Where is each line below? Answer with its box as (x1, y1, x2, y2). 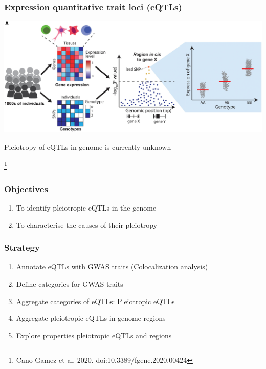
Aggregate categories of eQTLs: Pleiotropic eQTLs (16, 295, 175, 306)
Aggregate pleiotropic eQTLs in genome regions (16, 313, 166, 324)
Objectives (4, 182, 48, 195)
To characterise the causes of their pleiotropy (16, 219, 158, 230)
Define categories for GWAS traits (16, 278, 123, 289)
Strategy (4, 241, 40, 254)
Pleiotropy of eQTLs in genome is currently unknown (4, 141, 171, 152)
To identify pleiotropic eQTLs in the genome (16, 202, 157, 213)
